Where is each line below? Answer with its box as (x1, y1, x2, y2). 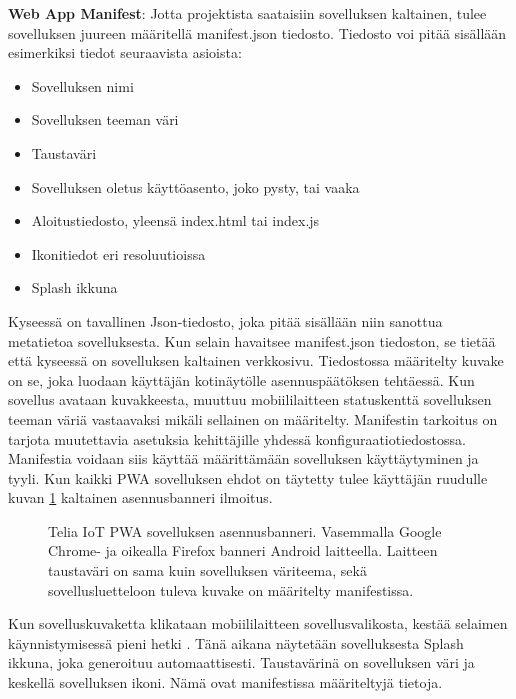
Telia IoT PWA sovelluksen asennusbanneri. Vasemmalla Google (48, 520, 442, 541)
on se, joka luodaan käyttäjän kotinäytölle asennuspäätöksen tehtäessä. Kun (8, 369, 475, 390)
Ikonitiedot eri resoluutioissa (31, 243, 206, 264)
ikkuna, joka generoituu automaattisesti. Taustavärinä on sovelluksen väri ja (8, 652, 475, 673)
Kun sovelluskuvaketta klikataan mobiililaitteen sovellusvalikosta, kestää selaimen (8, 613, 508, 634)
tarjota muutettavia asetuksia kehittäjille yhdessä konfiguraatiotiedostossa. (8, 428, 466, 449)
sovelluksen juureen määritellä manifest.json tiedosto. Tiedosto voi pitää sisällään (8, 22, 507, 43)
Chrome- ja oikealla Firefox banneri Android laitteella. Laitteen (48, 540, 438, 561)
